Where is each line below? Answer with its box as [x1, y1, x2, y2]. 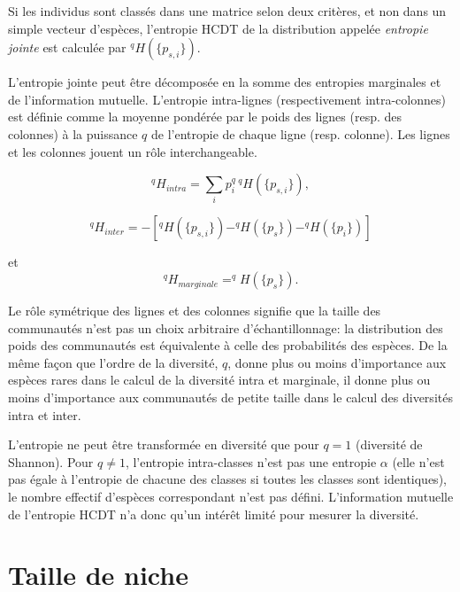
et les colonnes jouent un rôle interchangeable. [8, 142, 257, 160]
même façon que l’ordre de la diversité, [8, 353, 218, 371]
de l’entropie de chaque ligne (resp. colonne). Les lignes [151, 124, 450, 143]
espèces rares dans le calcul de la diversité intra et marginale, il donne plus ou [8, 370, 431, 389]
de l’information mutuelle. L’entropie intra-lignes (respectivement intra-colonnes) [8, 90, 446, 108]
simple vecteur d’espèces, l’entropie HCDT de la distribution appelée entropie [8, 19, 428, 37]
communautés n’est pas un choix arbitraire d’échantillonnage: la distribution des [8, 318, 443, 337]
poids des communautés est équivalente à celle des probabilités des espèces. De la [8, 336, 448, 354]
